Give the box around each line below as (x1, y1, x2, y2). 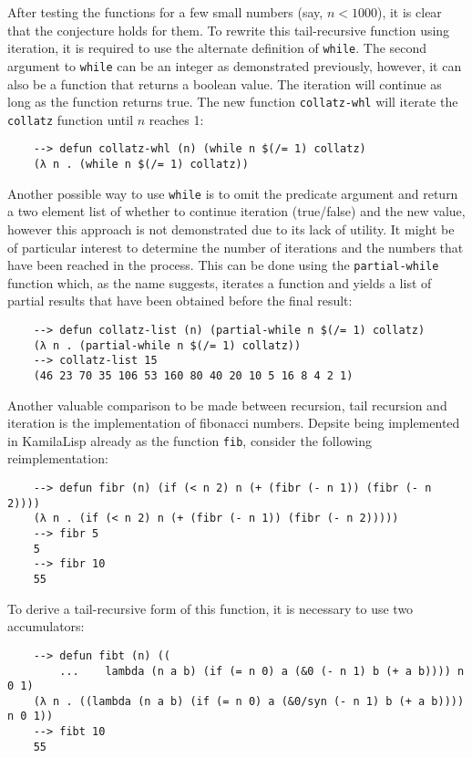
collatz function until (7, 109, 134, 129)
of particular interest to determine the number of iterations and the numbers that (7, 237, 464, 256)
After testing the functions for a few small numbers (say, (7, 3, 323, 21)
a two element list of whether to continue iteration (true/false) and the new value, (7, 202, 466, 221)
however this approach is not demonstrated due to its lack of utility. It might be (7, 219, 455, 238)
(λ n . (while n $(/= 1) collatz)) (33, 158, 249, 171)
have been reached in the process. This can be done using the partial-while (7, 255, 439, 275)
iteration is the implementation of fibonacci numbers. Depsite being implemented (7, 413, 460, 432)
